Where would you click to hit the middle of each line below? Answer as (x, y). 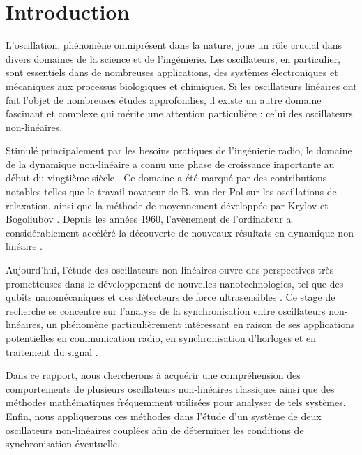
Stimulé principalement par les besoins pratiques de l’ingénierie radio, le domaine (179, 150)
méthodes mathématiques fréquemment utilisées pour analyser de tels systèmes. (176, 402)
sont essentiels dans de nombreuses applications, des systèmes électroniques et (172, 72)
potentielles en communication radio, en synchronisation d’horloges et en (161, 338)
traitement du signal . (52, 351)
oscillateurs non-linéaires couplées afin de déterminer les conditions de (155, 430)
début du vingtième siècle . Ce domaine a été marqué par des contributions (166, 178)
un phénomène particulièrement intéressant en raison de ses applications (201, 324)
